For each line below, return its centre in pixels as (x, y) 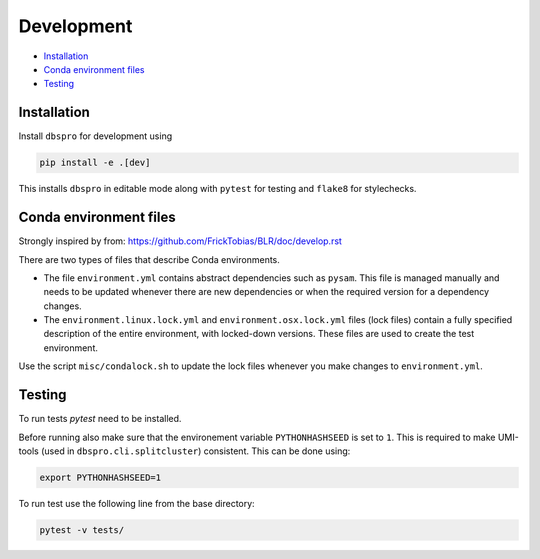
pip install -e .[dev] (95, 163)
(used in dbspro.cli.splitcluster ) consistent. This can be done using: (195, 451)
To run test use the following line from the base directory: (136, 503)
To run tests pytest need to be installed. (100, 419)
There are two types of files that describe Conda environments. (149, 259)
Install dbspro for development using (95, 136)
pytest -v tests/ (82, 529)
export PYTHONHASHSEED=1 (100, 477)
